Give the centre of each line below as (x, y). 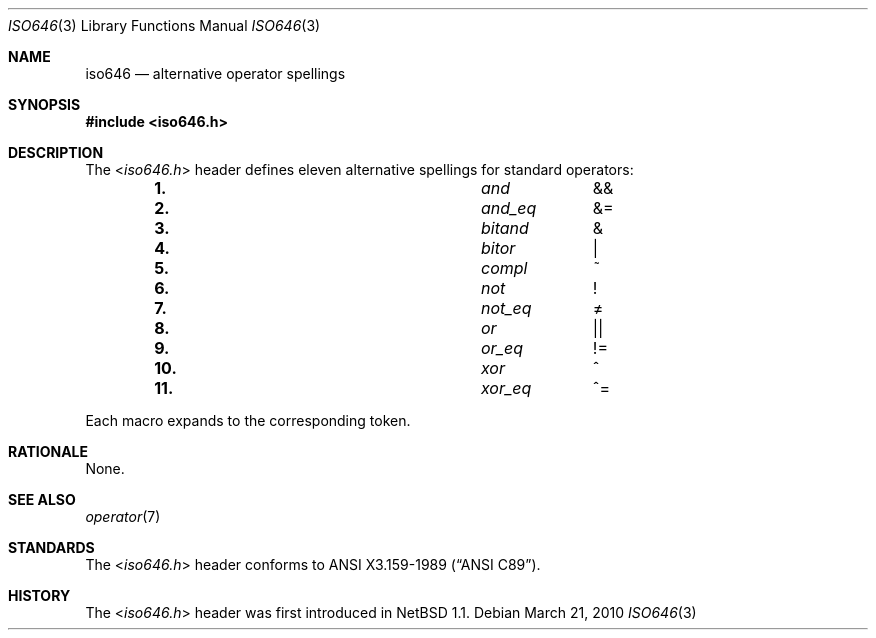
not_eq (506, 308)
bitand (504, 228)
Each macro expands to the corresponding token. (248, 420)
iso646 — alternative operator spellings (215, 73)
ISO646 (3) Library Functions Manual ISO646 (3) (164, 25)
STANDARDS (51, 547)
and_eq (508, 208)
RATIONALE (48, 451)
